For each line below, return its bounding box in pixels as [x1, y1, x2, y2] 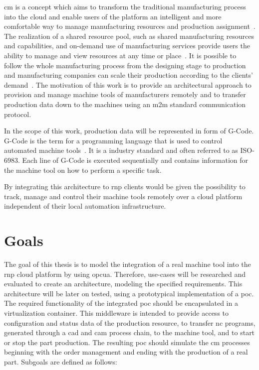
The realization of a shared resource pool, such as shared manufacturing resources [4, 30, 254, 41]
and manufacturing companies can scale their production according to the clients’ [4, 70, 253, 80]
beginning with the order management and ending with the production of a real [4, 347, 248, 357]
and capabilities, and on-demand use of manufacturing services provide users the [4, 40, 250, 51]
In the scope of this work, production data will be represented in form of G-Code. [4, 125, 254, 136]
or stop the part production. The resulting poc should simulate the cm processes [4, 337, 250, 347]
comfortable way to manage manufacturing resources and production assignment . [4, 21, 256, 31]
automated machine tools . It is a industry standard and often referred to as [4, 145, 238, 155]
